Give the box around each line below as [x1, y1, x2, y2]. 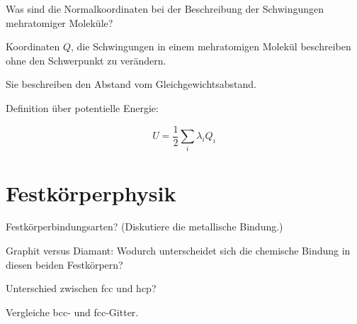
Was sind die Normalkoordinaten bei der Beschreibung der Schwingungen [6, 1, 324, 16]
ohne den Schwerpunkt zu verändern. [6, 52, 166, 67]
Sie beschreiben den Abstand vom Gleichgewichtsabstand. [6, 77, 256, 91]
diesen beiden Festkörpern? [6, 257, 123, 272]
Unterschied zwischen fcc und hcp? [6, 281, 157, 296]
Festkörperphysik [6, 178, 176, 207]
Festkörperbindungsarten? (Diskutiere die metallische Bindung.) [6, 219, 283, 234]
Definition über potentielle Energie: [6, 100, 159, 115]
